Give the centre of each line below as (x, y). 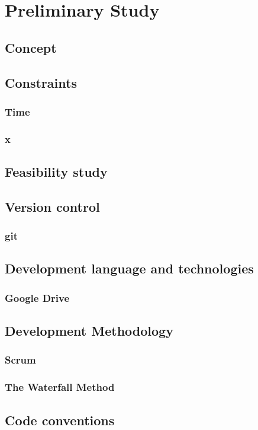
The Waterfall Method (60, 387)
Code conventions (60, 420)
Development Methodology (89, 331)
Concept (31, 47)
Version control (52, 206)
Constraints (41, 82)
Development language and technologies (129, 268)
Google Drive (37, 297)
